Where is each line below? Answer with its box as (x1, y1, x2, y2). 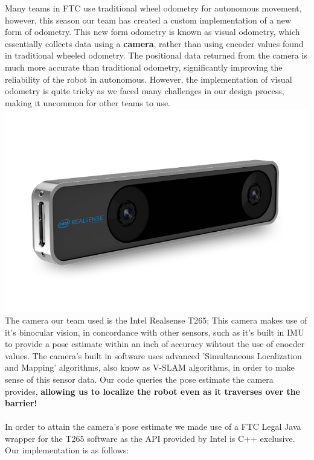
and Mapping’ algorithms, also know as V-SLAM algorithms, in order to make (5, 361, 295, 374)
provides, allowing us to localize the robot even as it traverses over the (5, 385, 300, 397)
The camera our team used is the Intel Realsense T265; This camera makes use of (5, 313, 307, 326)
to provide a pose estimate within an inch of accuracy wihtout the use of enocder (5, 337, 305, 350)
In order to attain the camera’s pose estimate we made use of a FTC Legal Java (5, 420, 301, 433)
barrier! (5, 397, 37, 409)
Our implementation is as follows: (5, 444, 129, 456)
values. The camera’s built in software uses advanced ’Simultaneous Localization (5, 349, 302, 362)
